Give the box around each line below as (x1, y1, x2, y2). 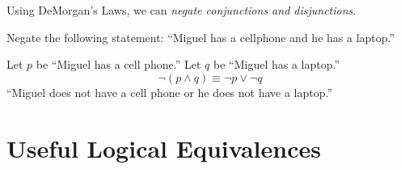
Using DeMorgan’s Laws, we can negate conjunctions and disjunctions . (6, 2, 357, 18)
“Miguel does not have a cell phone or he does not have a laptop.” (6, 83, 333, 100)
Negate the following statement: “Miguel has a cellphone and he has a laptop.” (6, 28, 395, 45)
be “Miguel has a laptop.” (213, 56, 340, 73)
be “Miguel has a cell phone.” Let (36, 56, 201, 73)
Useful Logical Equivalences (6, 131, 321, 164)
